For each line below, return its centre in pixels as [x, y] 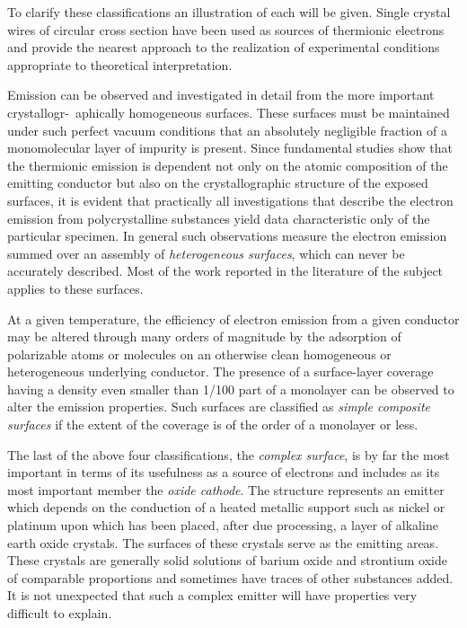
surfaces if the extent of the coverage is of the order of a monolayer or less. [213, 425]
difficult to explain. [60, 613]
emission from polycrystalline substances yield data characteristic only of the [219, 218]
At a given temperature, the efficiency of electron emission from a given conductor [233, 318]
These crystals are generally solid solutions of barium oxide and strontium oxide [227, 560]
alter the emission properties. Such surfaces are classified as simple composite [219, 407]
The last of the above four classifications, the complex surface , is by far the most [229, 454]
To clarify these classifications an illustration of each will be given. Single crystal [229, 12]
